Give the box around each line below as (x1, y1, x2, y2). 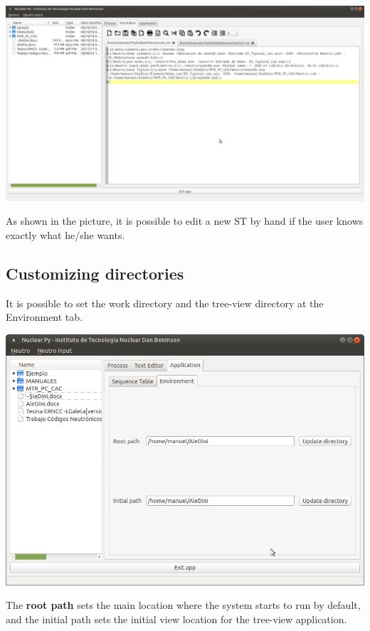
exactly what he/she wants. (6, 227, 125, 242)
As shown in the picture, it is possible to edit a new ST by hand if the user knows (6, 213, 364, 228)
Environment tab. (6, 309, 83, 324)
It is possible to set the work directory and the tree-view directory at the (6, 295, 324, 310)
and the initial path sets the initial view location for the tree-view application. (6, 612, 347, 627)
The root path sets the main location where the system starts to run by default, (6, 598, 361, 613)
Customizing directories (6, 262, 184, 284)
